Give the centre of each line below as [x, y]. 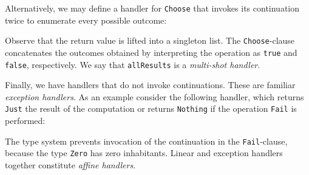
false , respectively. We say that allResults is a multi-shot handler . [133, 64]
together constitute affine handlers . [70, 164]
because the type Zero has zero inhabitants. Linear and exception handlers [144, 153]
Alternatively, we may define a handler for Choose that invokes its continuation [152, 8]
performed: [25, 121]
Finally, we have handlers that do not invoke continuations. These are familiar [150, 85]
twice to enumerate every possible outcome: [86, 20]
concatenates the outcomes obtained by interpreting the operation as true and [151, 52]
